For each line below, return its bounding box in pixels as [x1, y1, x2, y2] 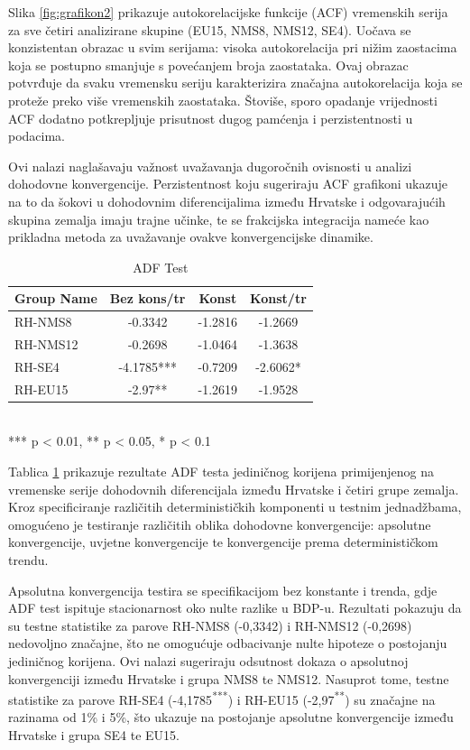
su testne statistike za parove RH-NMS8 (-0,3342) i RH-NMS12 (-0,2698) [8, 616, 412, 634]
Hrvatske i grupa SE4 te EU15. [8, 725, 180, 744]
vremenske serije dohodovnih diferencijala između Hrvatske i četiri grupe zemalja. [8, 479, 459, 498]
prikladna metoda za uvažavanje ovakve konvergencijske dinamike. [8, 227, 373, 246]
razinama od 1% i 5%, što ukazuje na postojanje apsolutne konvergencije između [8, 708, 454, 727]
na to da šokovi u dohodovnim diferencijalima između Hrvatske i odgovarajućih [8, 191, 446, 210]
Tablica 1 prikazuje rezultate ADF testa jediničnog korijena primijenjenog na [8, 461, 435, 480]
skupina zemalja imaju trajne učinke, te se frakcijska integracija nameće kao [8, 209, 429, 228]
